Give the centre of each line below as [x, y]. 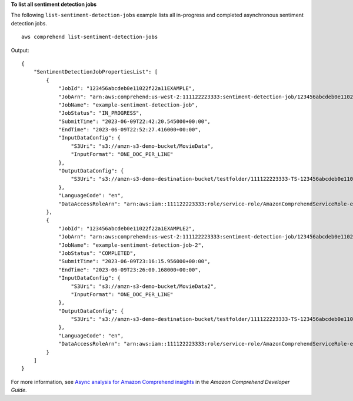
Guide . [19, 390]
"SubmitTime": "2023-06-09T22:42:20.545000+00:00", [135, 121]
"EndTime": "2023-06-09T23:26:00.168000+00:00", [130, 270]
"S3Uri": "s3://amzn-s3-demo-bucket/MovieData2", [144, 286]
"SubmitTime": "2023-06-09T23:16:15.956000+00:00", [135, 261]
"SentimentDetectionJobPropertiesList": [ [96, 72]
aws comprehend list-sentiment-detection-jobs [90, 37]
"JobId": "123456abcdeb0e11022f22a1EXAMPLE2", [127, 228]
